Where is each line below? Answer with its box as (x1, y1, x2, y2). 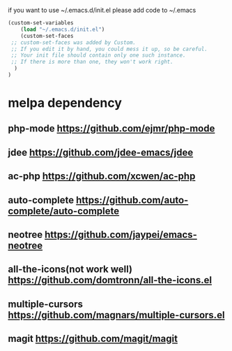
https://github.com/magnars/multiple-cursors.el (8, 309, 225, 321)
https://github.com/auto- (76, 194, 189, 206)
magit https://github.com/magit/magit (8, 333, 178, 345)
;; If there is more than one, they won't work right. (10, 59, 173, 66)
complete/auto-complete (8, 205, 120, 217)
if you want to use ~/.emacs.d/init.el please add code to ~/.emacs (8, 6, 196, 14)
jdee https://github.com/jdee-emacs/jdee (8, 146, 194, 158)
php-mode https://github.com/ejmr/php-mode (8, 122, 215, 135)
